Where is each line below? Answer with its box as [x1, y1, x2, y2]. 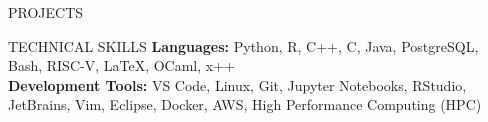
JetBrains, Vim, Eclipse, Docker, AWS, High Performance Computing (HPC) [8, 94, 482, 115]
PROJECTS [8, 2, 84, 22]
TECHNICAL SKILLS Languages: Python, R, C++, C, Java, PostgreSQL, [8, 35, 479, 56]
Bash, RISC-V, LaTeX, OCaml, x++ [8, 55, 235, 76]
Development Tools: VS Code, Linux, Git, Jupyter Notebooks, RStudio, [8, 74, 467, 95]
